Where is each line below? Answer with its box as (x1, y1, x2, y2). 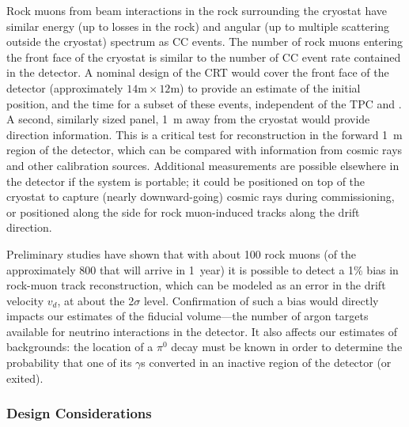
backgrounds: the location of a (6, 338, 153, 355)
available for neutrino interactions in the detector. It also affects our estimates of (6, 323, 398, 339)
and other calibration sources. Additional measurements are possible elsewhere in (6, 157, 400, 173)
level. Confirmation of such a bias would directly (143, 292, 379, 308)
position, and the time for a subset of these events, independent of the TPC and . (6, 95, 402, 111)
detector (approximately (6, 79, 123, 96)
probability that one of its (6, 354, 132, 371)
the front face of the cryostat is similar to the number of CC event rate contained (6, 48, 401, 65)
